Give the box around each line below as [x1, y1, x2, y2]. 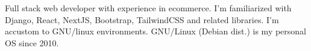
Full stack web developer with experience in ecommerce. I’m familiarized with [5, 2, 292, 14]
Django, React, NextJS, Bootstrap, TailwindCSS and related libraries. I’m [5, 13, 279, 26]
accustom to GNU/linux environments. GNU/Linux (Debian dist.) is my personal [5, 25, 307, 37]
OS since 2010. [5, 36, 59, 49]
